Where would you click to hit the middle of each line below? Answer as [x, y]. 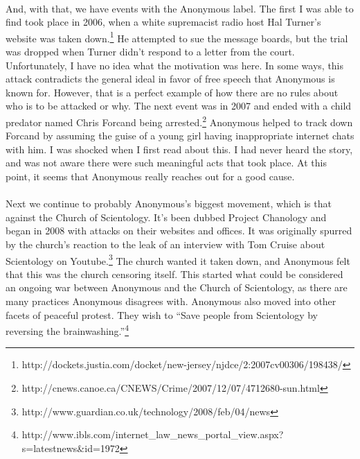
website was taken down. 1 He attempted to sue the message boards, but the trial [177, 37]
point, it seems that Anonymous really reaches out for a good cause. [150, 176]
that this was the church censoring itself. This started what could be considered [174, 274]
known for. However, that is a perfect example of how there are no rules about [172, 92]
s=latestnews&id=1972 [71, 448]
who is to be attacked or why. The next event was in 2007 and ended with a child [179, 106]
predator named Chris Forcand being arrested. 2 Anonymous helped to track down [179, 121]
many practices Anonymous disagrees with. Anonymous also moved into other [171, 301]
